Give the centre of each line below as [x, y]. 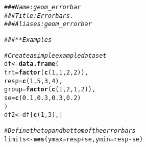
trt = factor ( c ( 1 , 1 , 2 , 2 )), [46, 72]
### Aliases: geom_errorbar [48, 24]
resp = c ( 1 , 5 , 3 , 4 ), [33, 81]
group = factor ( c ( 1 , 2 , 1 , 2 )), [50, 90]
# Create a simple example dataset [55, 55]
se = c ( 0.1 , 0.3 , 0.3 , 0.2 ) [43, 98]
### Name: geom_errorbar [43, 7]
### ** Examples [28, 40]
